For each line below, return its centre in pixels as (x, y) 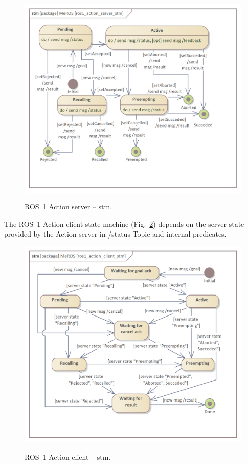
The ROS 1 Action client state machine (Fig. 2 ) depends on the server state (124, 224)
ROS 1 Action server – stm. (69, 207)
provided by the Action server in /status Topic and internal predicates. (115, 234)
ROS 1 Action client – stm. (68, 457)
